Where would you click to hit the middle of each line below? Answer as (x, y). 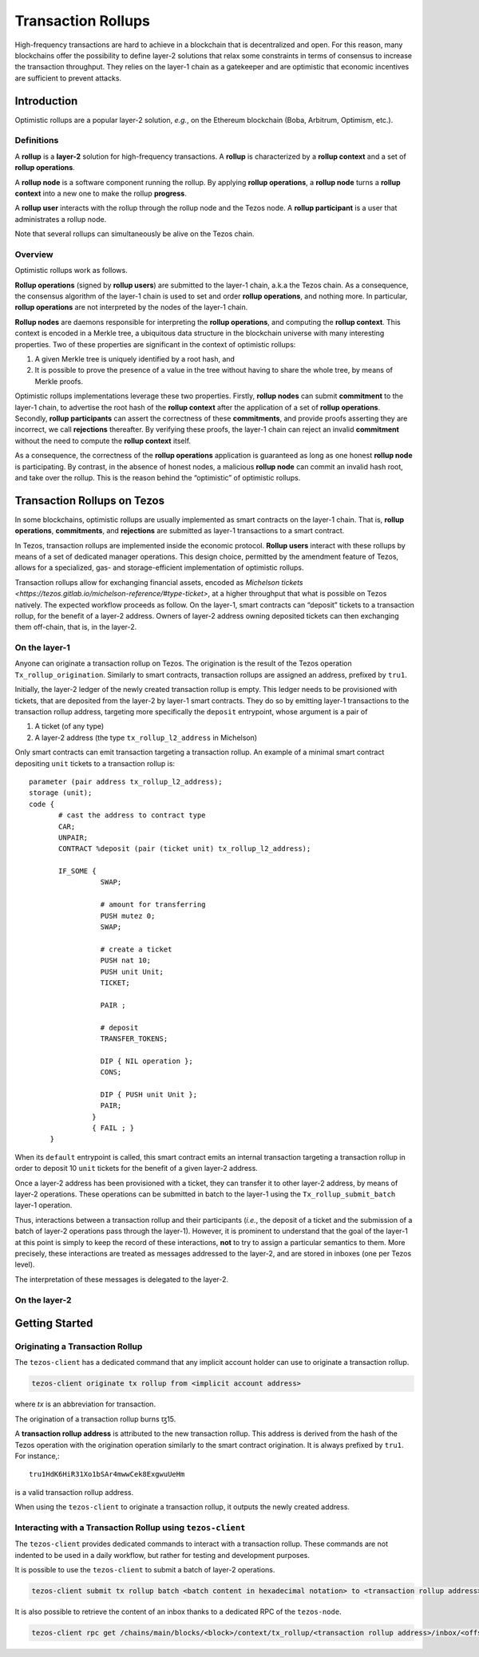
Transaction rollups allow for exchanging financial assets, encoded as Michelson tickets (159, 582)
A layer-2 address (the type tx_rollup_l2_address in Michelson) (146, 738)
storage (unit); (61, 793)
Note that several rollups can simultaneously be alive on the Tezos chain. (135, 234)
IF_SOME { (77, 871)
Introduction (46, 101)
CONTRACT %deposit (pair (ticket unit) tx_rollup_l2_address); (185, 849)
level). (25, 1264)
